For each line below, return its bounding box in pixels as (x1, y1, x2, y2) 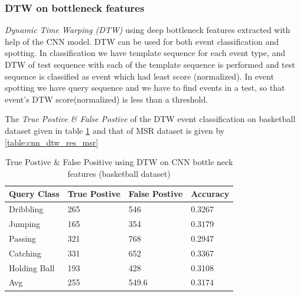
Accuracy (191, 188, 230, 200)
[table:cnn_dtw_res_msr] (5, 136, 99, 148)
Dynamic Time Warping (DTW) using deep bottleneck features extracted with (5, 24, 291, 36)
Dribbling (9, 203, 44, 215)
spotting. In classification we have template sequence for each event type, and (5, 47, 286, 59)
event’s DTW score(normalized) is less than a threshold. (5, 93, 208, 105)
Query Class (9, 188, 60, 200)
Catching (9, 246, 41, 259)
